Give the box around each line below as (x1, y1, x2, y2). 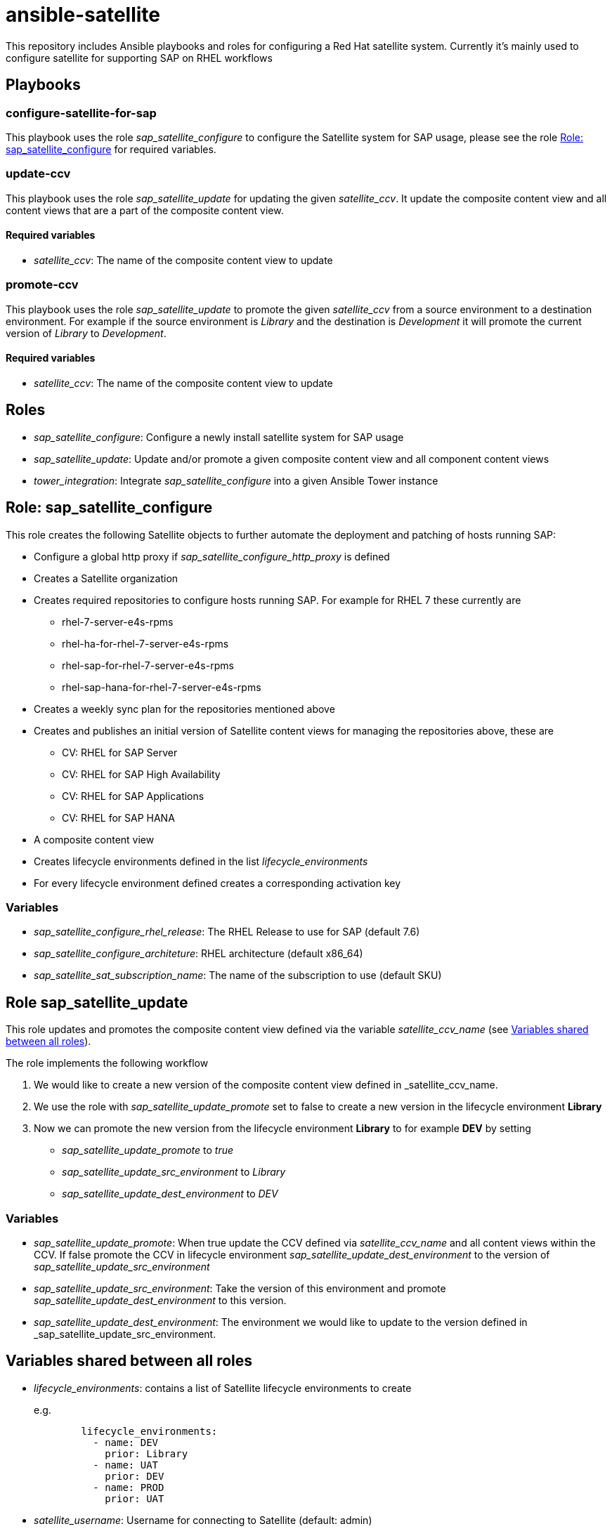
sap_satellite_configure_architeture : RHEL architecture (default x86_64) (34, 947, 363, 960)
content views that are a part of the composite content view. (6, 204, 284, 216)
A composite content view (34, 833, 155, 846)
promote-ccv (6, 277, 79, 292)
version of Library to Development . (6, 327, 167, 339)
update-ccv (6, 166, 71, 181)
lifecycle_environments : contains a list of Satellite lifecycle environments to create (34, 1381, 412, 1394)
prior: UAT (105, 1492, 164, 1504)
